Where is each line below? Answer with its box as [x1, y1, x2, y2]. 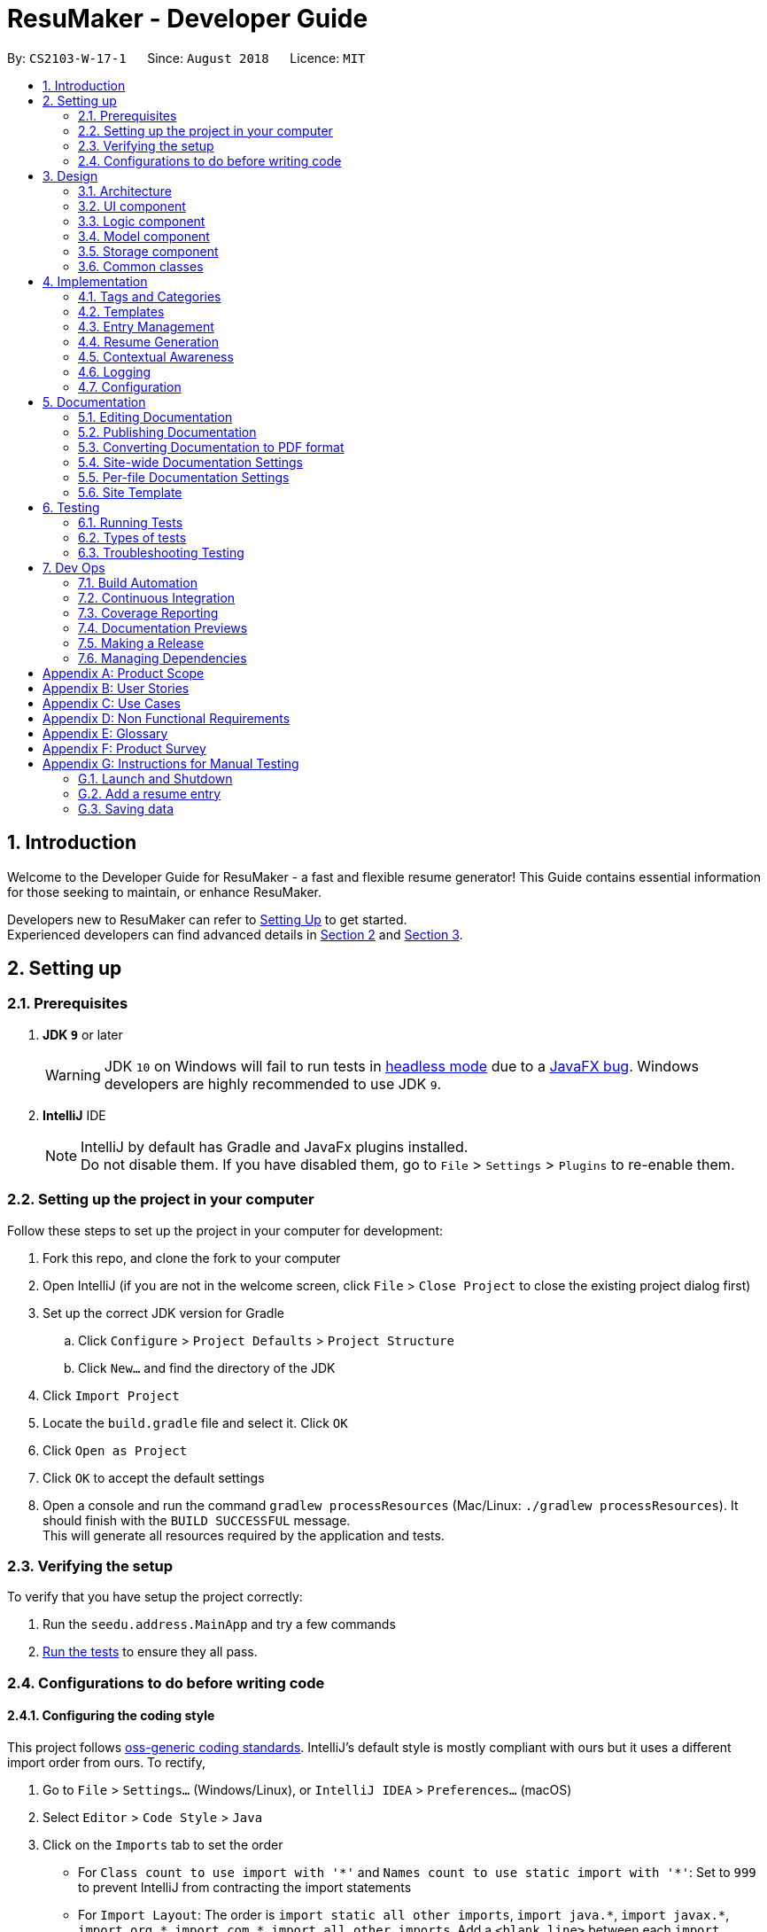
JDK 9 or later [43, 1026, 123, 1042]
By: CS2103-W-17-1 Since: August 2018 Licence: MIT [7, 50, 366, 66]
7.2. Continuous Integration [78, 589, 236, 605]
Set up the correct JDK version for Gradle [43, 1305, 284, 1320]
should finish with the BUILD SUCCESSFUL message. [43, 1512, 351, 1528]
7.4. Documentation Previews [78, 619, 248, 635]
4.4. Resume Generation [78, 333, 219, 349]
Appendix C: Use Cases [43, 695, 181, 711]
